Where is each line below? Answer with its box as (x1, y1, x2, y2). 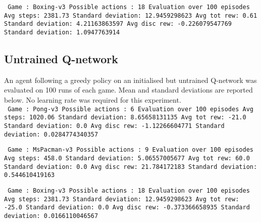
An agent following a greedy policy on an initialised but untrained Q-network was (4, 74, 257, 85)
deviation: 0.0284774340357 (4, 130, 98, 138)
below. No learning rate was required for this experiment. (4, 95, 181, 105)
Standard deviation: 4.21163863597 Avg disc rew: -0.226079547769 (4, 20, 232, 28)
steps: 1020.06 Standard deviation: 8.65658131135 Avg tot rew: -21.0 (4, 114, 246, 121)
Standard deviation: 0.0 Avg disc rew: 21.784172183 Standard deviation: (4, 163, 257, 170)
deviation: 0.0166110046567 (4, 212, 98, 219)
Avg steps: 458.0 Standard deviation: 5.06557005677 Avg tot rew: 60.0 (4, 154, 250, 162)
